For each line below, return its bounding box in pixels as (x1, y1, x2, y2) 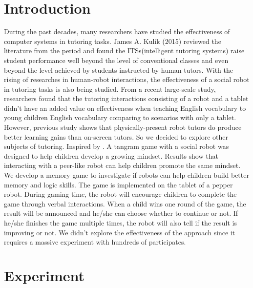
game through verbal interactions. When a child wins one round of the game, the (4, 198, 246, 208)
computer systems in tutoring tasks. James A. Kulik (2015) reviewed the (4, 36, 221, 46)
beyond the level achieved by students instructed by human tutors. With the (4, 64, 233, 75)
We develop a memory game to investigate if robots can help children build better (4, 170, 249, 180)
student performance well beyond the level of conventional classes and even (4, 55, 229, 65)
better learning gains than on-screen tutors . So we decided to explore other (4, 131, 228, 142)
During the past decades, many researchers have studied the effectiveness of (4, 26, 230, 37)
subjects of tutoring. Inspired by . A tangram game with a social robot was (4, 141, 229, 151)
